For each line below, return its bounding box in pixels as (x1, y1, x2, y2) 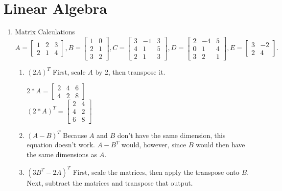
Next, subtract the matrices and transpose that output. (26, 177, 193, 188)
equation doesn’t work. (26, 139, 95, 150)
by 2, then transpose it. (95, 66, 165, 77)
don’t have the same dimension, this (117, 130, 226, 140)
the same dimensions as (26, 149, 97, 159)
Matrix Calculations (15, 27, 75, 37)
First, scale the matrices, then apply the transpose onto (73, 166, 239, 177)
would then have (195, 139, 245, 150)
